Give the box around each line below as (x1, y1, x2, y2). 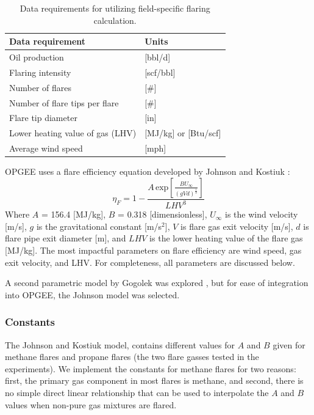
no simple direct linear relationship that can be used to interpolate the (5, 386, 269, 398)
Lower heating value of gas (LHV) (9, 127, 137, 139)
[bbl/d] (145, 51, 171, 64)
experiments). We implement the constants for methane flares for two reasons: (5, 362, 296, 375)
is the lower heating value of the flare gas (149, 232, 303, 244)
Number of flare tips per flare (9, 96, 119, 109)
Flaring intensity (9, 65, 71, 78)
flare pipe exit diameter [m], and (5, 232, 126, 244)
